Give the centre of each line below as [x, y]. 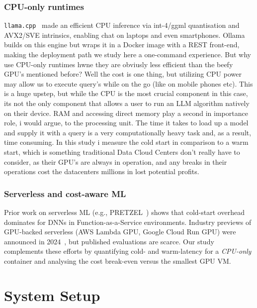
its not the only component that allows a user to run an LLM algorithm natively [127, 103]
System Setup [52, 295]
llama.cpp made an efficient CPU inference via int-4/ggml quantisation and [122, 25]
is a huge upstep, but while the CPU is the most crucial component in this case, [126, 93]
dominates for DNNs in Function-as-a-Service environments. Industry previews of [128, 222]
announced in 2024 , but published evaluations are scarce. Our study [109, 241]
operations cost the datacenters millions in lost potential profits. [102, 171]
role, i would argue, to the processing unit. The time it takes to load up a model [126, 123]
